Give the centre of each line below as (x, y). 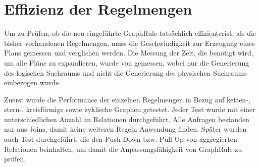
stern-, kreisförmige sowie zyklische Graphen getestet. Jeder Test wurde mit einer (130, 109)
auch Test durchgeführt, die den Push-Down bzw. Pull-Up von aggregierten (121, 139)
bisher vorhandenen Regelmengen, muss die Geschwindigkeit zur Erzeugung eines (129, 43)
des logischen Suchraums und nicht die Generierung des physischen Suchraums (125, 72)
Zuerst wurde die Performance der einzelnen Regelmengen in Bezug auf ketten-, (127, 99)
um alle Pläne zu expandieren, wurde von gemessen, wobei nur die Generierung (127, 62)
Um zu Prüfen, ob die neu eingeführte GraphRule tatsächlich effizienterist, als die (130, 33)
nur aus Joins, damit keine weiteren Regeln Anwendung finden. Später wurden (125, 129)
